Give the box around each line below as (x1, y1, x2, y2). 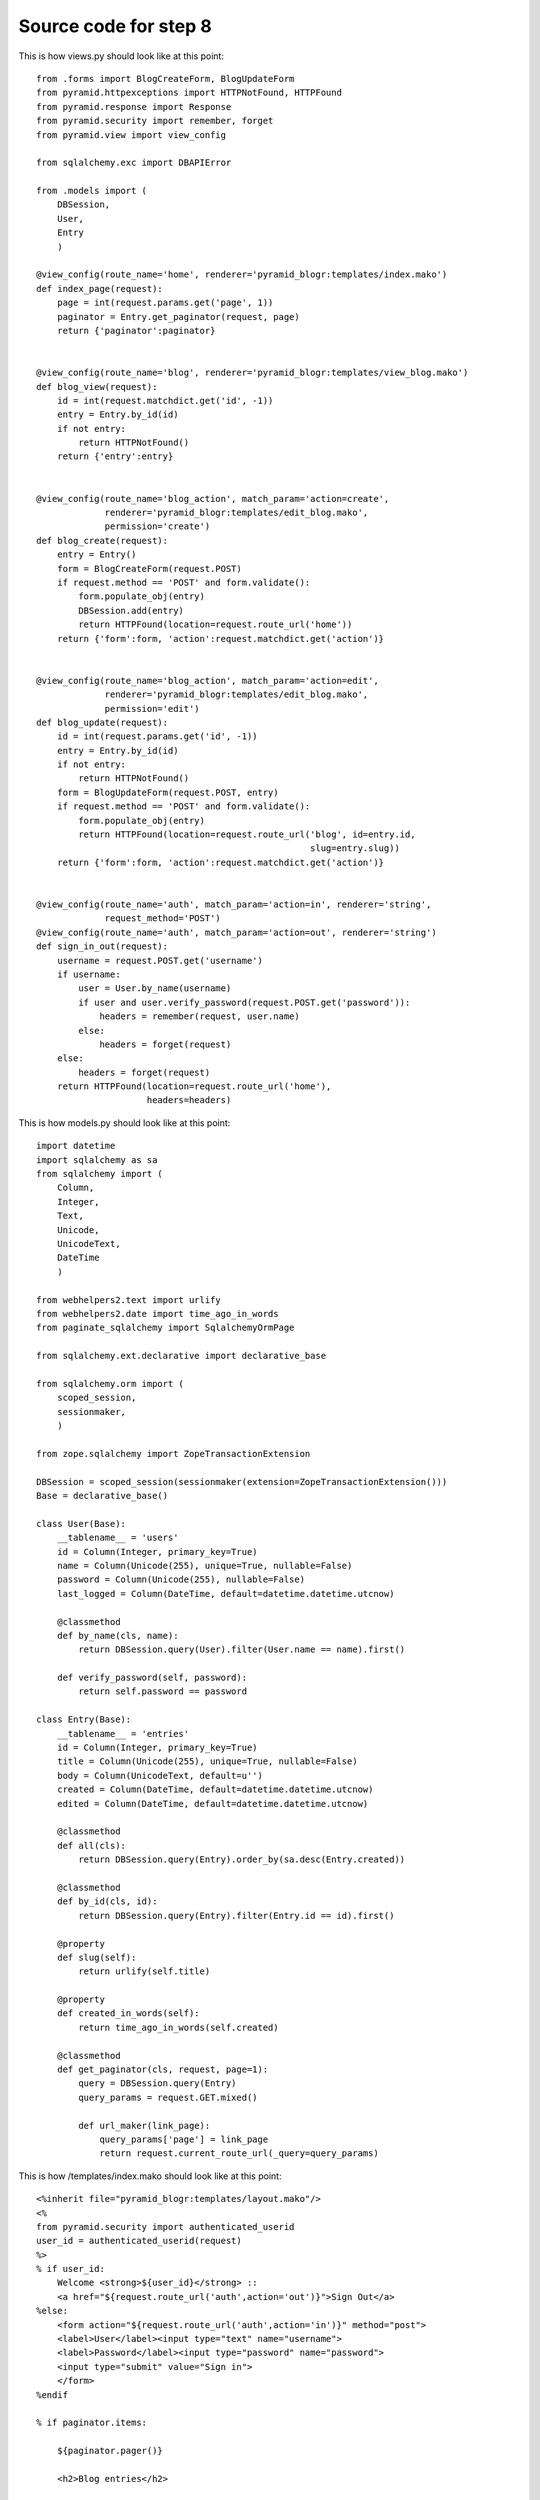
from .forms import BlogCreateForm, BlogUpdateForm (36, 73, 295, 84)
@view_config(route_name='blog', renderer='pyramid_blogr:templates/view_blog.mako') (36, 367, 469, 379)
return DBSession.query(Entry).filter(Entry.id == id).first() (78, 1910, 395, 1921)
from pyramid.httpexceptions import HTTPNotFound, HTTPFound (36, 87, 342, 99)
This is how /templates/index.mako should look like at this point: (18, 2170, 282, 2182)
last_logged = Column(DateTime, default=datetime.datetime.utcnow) (56, 1588, 395, 1599)
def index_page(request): (36, 283, 164, 294)
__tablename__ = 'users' (56, 1532, 179, 1544)
